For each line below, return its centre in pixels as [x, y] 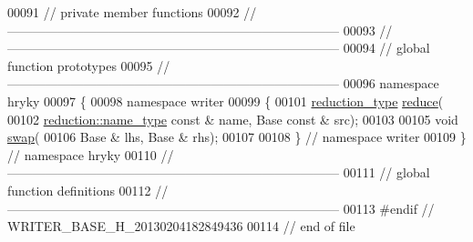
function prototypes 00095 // [89, 65]
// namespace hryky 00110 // [91, 154]
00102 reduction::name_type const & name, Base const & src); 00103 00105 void [233, 119]
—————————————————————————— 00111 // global [219, 172]
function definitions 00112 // [88, 190]
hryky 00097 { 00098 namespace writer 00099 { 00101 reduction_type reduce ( [226, 101]
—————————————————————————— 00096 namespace [223, 83]
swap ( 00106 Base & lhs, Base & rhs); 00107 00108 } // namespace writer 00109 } [237, 137]
